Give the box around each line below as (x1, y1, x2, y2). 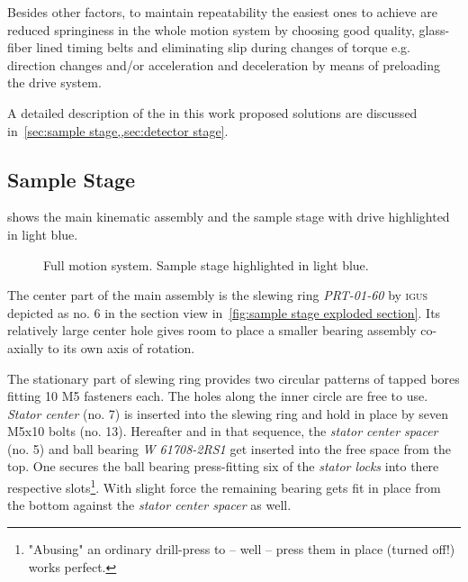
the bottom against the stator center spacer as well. (7, 496, 292, 514)
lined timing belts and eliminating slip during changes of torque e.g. (36, 38, 411, 57)
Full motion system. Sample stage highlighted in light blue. (43, 255, 369, 274)
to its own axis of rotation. (48, 338, 195, 357)
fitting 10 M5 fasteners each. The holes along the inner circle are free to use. (7, 386, 428, 405)
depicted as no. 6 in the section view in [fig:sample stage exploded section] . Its (7, 303, 441, 322)
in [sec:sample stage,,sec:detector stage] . (7, 121, 229, 140)
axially (7, 338, 44, 357)
